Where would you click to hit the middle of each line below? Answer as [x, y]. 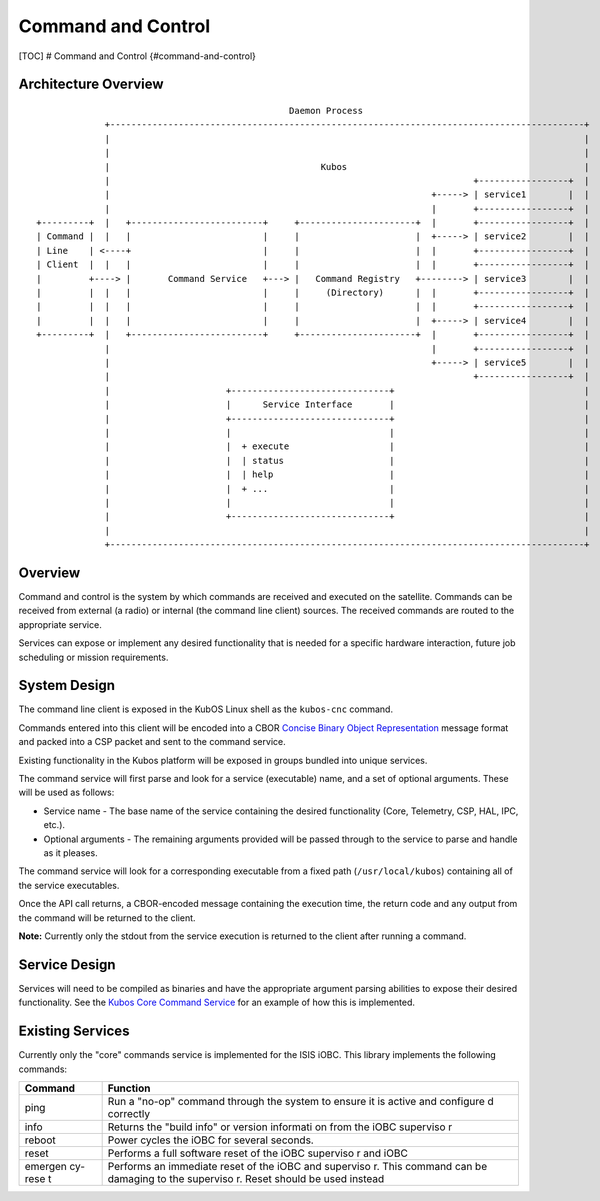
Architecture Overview [91, 84]
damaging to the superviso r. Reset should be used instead [246, 1178]
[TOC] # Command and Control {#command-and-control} [137, 56]
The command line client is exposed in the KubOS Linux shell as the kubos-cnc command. [206, 709]
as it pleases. [71, 852]
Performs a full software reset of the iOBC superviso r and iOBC [258, 1153]
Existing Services [74, 1031]
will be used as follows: [66, 792]
